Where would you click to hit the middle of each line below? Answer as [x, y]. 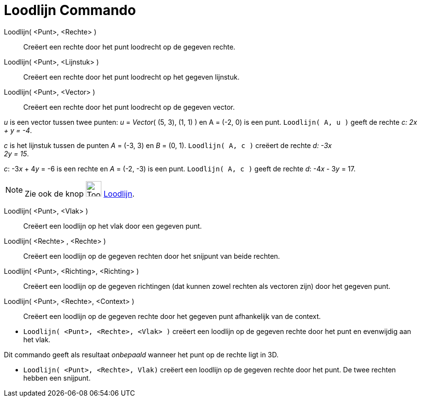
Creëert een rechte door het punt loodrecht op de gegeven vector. [129, 107]
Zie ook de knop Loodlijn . [80, 193]
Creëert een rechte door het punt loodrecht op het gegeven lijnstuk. [131, 77]
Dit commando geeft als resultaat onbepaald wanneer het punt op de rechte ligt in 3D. [141, 354]
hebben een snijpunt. [57, 378]
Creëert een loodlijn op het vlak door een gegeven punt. [113, 226]
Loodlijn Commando [70, 10]
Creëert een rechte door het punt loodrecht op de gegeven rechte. [130, 47]
